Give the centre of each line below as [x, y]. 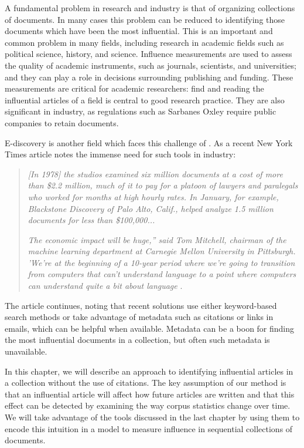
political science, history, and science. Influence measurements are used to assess [148, 54]
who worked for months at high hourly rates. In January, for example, [153, 196]
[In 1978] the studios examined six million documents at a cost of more [155, 174]
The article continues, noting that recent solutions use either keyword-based [141, 305]
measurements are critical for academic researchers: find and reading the [134, 88]
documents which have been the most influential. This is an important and [139, 31]
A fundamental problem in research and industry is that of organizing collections [150, 8]
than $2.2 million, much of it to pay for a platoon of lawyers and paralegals [163, 185]
